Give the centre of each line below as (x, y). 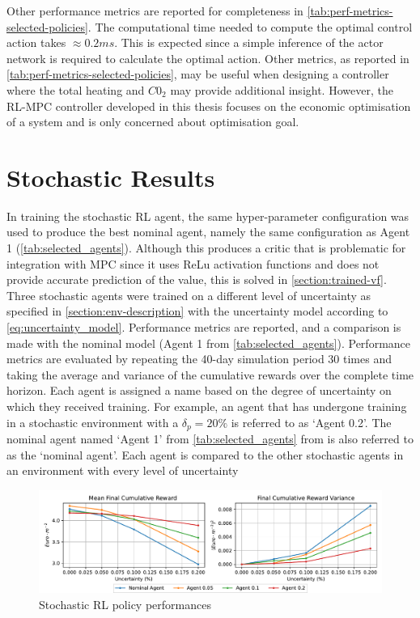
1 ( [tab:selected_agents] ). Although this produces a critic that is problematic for (206, 248)
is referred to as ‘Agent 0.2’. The (311, 422)
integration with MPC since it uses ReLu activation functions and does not (193, 263)
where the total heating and (76, 89)
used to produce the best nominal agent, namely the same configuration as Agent (208, 232)
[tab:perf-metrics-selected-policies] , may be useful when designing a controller (198, 74)
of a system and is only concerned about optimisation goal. (153, 122)
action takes (36, 42)
